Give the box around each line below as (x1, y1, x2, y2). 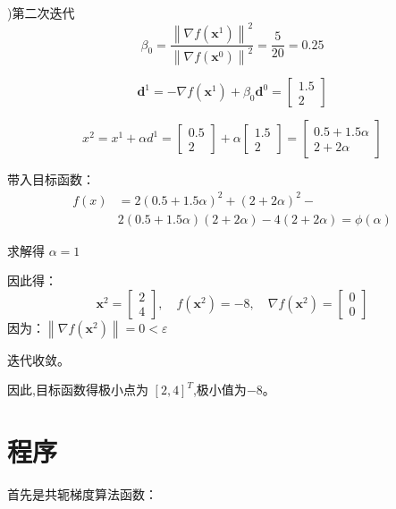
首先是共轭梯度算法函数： (7, 485, 157, 504)
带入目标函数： (7, 170, 95, 189)
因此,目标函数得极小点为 (7, 380, 148, 399)
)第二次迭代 (7, 4, 75, 21)
